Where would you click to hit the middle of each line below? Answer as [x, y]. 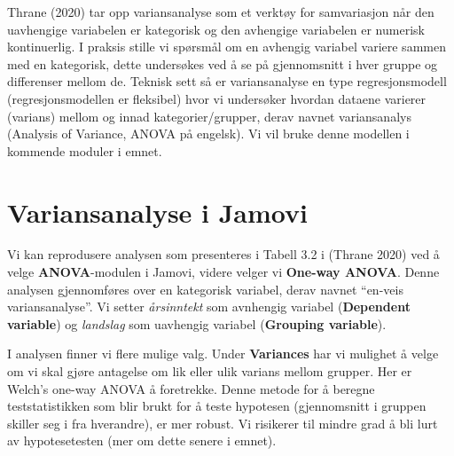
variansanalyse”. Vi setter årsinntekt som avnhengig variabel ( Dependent [209, 307]
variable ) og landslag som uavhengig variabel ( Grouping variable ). [197, 323]
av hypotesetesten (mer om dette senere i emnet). [142, 440]
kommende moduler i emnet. [85, 150]
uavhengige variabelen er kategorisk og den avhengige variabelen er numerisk [216, 29]
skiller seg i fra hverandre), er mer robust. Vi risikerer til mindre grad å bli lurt [223, 423]
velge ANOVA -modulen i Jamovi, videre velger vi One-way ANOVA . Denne [223, 272]
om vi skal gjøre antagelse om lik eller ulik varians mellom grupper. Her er [210, 371]
